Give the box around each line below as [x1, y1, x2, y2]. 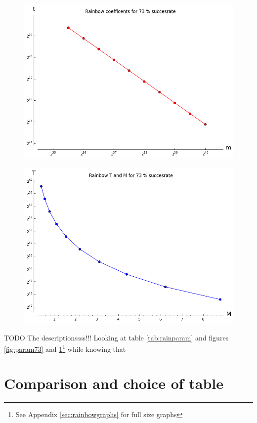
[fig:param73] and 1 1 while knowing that [4, 342, 126, 354]
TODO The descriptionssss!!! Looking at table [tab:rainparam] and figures [4, 332, 229, 342]
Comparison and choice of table [4, 373, 224, 393]
